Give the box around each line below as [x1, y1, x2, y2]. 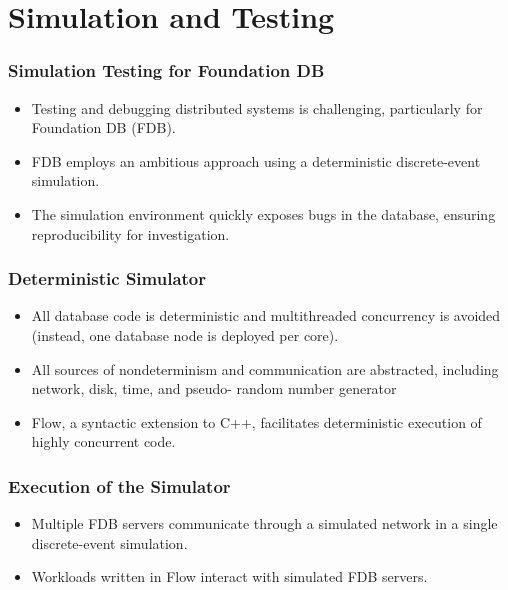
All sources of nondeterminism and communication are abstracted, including [31, 358, 499, 379]
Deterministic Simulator [8, 266, 206, 291]
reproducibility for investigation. [31, 223, 230, 244]
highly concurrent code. [31, 431, 176, 452]
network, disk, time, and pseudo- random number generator [31, 378, 397, 399]
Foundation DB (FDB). [31, 117, 176, 138]
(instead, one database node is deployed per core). [31, 324, 339, 345]
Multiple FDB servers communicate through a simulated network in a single [31, 513, 498, 534]
